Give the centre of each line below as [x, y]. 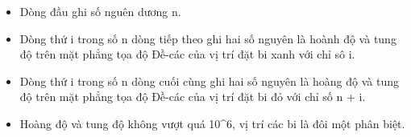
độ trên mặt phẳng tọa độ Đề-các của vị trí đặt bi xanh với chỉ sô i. [187, 54]
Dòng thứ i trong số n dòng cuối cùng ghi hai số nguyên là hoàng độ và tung [209, 81]
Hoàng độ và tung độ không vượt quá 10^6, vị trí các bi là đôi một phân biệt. [212, 123]
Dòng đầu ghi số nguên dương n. [100, 11]
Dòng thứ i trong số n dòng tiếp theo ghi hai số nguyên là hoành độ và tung [208, 38]
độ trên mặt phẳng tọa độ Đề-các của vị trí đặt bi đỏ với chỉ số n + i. [193, 97]
